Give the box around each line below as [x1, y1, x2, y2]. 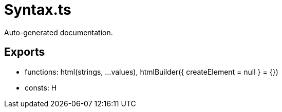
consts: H [25, 83, 57, 92]
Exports [4, 46, 45, 59]
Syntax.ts [4, 1, 71, 18]
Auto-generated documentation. [4, 28, 113, 37]
